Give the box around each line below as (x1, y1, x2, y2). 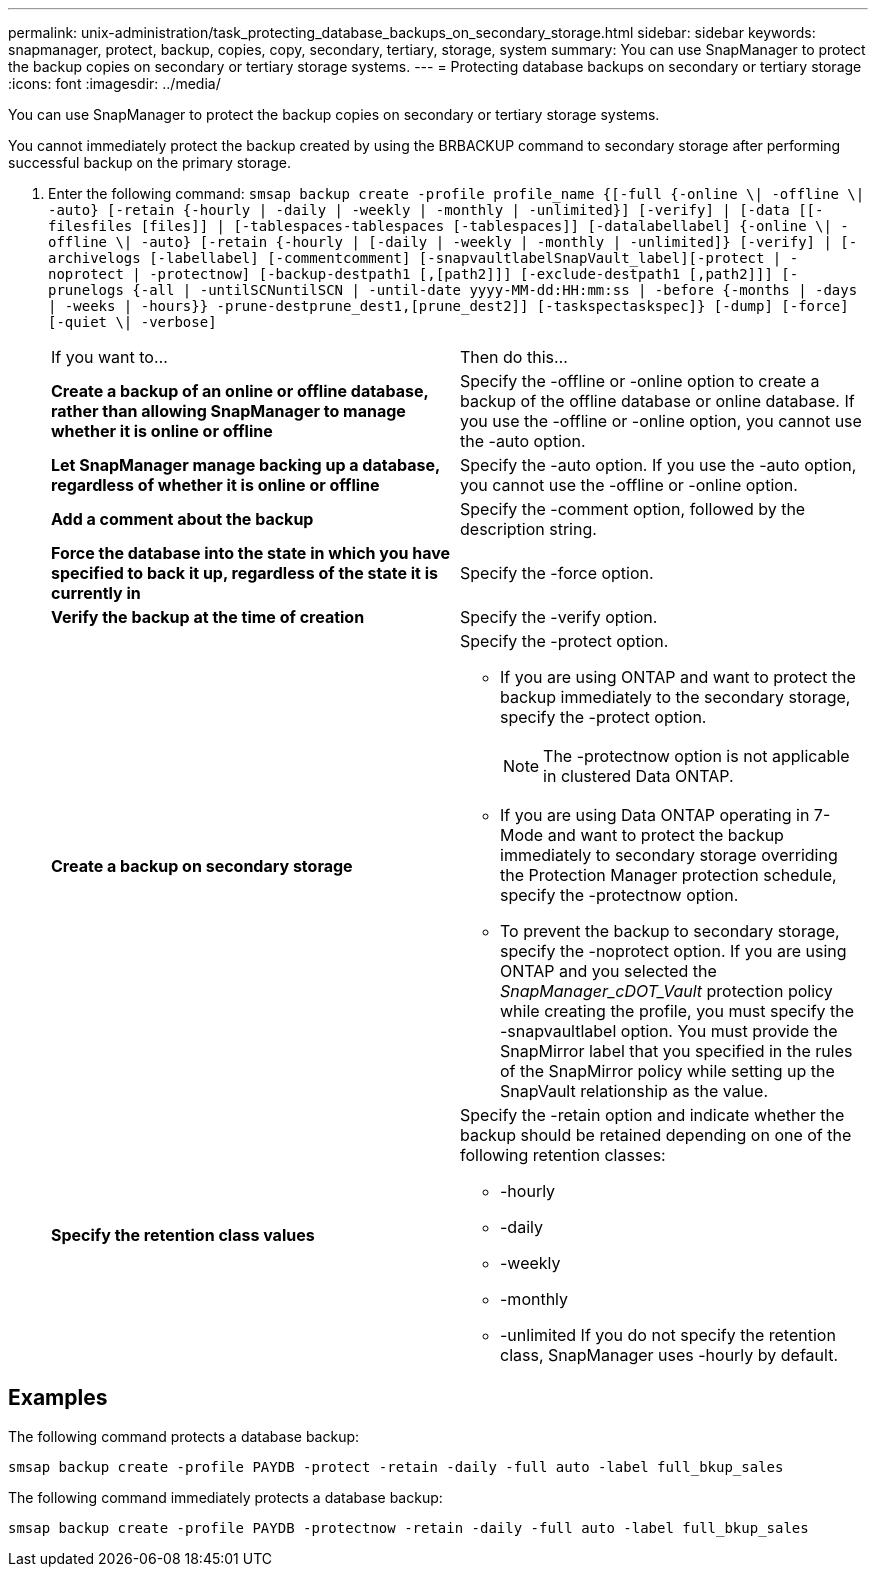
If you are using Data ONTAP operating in (500, 805, 810, 825)
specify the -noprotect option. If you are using (500, 941, 847, 961)
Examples (8, 1385, 108, 1411)
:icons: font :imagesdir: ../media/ (8, 75, 221, 92)
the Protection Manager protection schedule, (500, 865, 837, 885)
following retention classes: (460, 1145, 666, 1165)
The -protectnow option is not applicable (543, 746, 850, 766)
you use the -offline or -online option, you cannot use (460, 411, 862, 431)
